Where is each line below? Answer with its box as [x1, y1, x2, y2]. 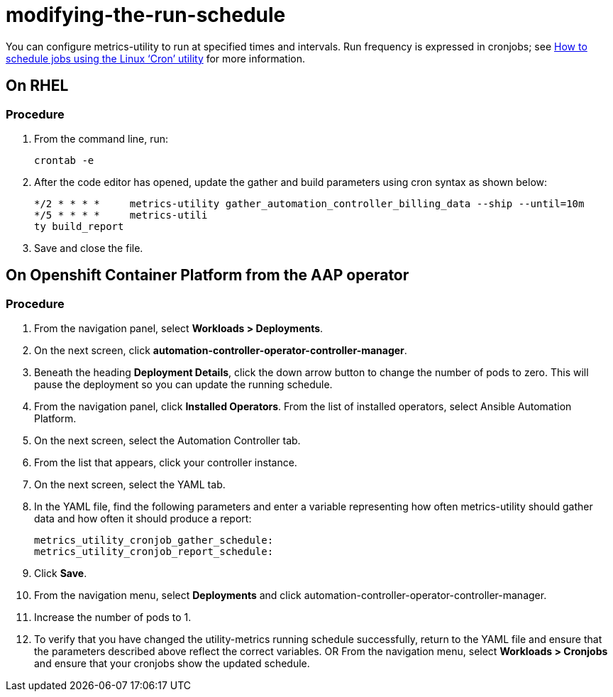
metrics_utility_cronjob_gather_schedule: [34, 534, 274, 547]
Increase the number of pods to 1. [34, 611, 192, 624]
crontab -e [34, 154, 94, 166]
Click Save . [34, 567, 87, 580]
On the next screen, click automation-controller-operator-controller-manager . [34, 344, 407, 357]
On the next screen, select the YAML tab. [34, 478, 226, 491]
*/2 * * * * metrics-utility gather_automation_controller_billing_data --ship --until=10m [34, 197, 585, 209]
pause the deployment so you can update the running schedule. [34, 378, 333, 391]
